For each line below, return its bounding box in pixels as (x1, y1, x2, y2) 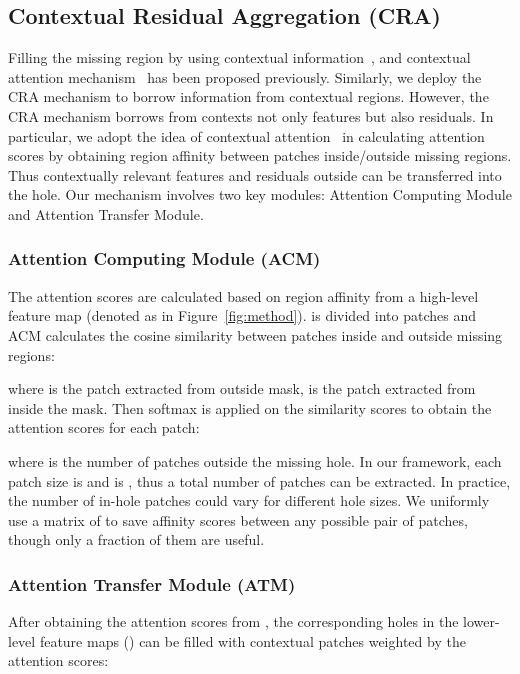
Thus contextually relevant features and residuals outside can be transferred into (8, 164, 502, 185)
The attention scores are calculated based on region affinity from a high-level (8, 285, 479, 306)
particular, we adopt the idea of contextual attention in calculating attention (8, 125, 485, 146)
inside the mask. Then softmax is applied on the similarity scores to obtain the (8, 397, 492, 418)
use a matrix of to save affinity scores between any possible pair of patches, (8, 509, 468, 530)
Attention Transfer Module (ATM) (8, 571, 296, 596)
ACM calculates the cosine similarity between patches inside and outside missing (8, 324, 503, 345)
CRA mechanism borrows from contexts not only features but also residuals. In (8, 105, 494, 126)
